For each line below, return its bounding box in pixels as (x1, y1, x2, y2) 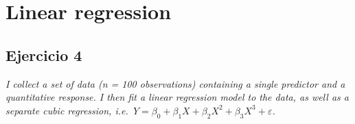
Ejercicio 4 (5, 44, 82, 65)
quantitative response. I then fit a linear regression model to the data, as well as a (5, 90, 349, 104)
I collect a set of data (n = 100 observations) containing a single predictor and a (5, 76, 345, 90)
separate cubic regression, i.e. (5, 103, 128, 117)
